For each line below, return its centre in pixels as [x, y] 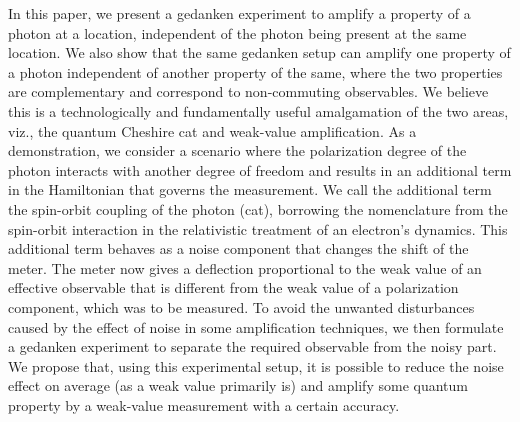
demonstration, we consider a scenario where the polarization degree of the [237, 150]
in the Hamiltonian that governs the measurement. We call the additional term [250, 189]
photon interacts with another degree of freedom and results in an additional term [260, 169]
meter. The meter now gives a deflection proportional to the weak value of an [245, 267]
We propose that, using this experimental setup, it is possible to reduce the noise [256, 365]
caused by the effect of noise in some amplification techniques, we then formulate [256, 326]
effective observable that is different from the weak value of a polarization [233, 287]
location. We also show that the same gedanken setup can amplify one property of [259, 52]
